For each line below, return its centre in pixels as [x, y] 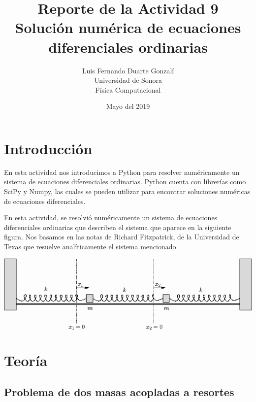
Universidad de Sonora [128, 80]
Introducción [48, 148]
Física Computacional [128, 89]
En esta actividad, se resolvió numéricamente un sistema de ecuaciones [111, 218]
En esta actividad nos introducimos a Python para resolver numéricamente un [122, 172]
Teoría [26, 360]
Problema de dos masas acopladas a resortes [119, 392]
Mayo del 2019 [128, 106]
